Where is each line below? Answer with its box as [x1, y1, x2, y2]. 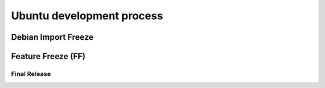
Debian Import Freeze [11, 32, 94, 42]
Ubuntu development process [11, 9, 164, 22]
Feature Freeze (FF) [11, 51, 86, 61]
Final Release [11, 69, 51, 78]
